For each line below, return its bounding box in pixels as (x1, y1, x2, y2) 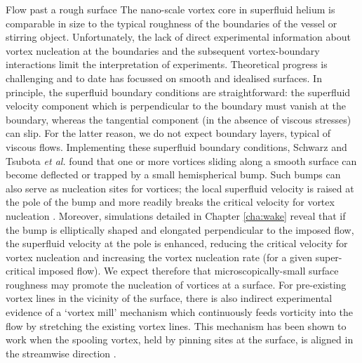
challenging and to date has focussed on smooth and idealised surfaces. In (6, 70, 322, 85)
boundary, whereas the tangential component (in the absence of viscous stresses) (6, 112, 351, 126)
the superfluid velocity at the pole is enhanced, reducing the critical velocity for (6, 236, 348, 251)
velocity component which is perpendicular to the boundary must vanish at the (6, 98, 346, 113)
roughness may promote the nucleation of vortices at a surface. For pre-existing (6, 277, 347, 291)
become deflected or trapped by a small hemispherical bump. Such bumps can (6, 167, 341, 182)
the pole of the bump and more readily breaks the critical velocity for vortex (6, 194, 335, 209)
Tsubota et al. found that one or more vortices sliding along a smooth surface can (6, 153, 357, 168)
